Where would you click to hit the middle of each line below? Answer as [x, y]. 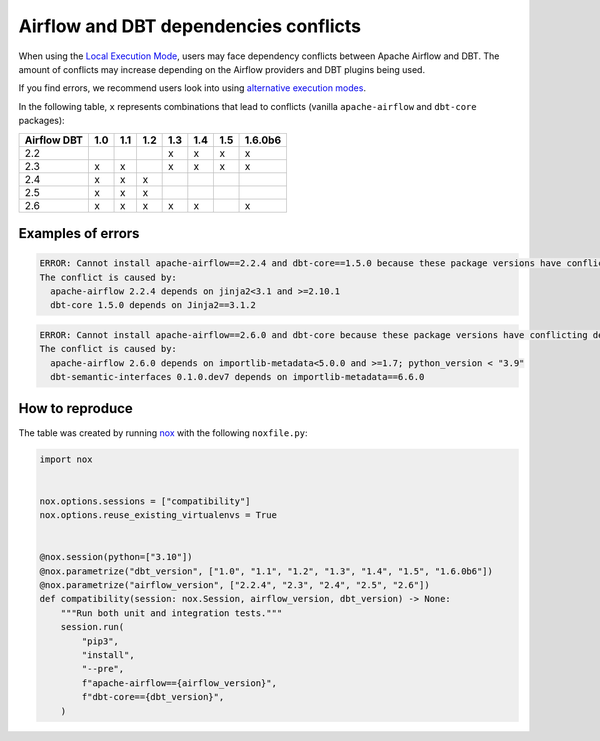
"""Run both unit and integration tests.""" [171, 613]
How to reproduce [76, 408]
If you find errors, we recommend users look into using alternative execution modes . [192, 88]
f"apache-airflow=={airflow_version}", [179, 683]
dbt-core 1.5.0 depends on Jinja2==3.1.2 [153, 305]
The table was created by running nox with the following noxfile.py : [163, 432]
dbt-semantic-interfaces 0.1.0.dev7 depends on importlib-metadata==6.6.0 [237, 377]
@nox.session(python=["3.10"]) [116, 557]
